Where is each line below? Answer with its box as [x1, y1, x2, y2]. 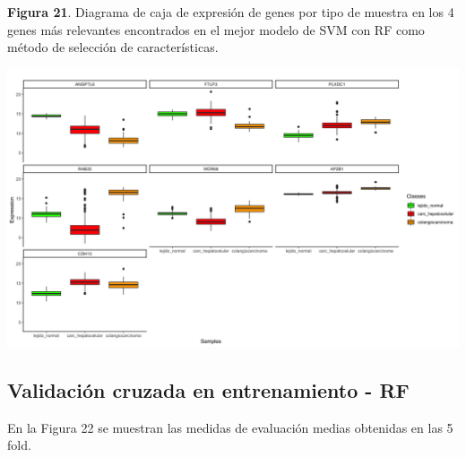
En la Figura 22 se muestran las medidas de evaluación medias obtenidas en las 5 [7, 418, 453, 436]
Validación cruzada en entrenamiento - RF [7, 375, 410, 403]
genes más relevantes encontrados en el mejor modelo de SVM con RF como [7, 20, 425, 39]
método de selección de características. [7, 38, 219, 56]
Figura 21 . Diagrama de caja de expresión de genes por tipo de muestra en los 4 [7, 3, 454, 21]
